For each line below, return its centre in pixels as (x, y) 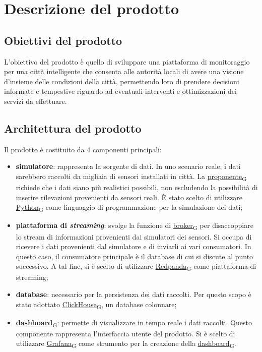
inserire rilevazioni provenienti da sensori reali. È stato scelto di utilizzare (129, 197)
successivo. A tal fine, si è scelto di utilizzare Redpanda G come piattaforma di (136, 267)
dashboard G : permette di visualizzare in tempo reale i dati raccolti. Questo (134, 323)
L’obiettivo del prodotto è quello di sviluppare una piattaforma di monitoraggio (127, 61)
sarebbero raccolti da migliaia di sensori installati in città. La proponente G (131, 177)
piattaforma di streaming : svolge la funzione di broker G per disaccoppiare (135, 226)
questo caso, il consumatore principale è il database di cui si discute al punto (135, 256)
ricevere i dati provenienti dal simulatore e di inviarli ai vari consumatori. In (134, 246)
